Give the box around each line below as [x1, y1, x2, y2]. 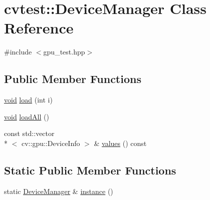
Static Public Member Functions [4, 162, 176, 177]
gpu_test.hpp [43, 46, 85, 57]
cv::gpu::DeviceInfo [21, 137, 80, 148]
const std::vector [4, 128, 55, 138]
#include [4, 46, 32, 57]
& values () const [94, 137, 147, 148]
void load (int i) [4, 94, 53, 105]
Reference [4, 17, 74, 38]
